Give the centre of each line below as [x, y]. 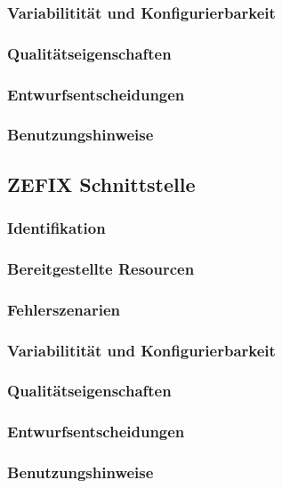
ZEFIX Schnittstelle [101, 184]
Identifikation [56, 228]
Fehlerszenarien [64, 309]
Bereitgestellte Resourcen [101, 268]
